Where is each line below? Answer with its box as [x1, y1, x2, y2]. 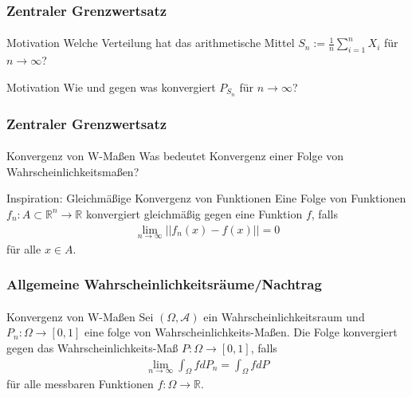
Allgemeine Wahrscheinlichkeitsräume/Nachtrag [6, 274, 322, 294]
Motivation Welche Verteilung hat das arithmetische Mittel [6, 34, 295, 51]
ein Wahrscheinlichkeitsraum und [203, 308, 365, 324]
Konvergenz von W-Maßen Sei [6, 308, 154, 324]
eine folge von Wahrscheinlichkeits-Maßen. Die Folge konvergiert [84, 324, 398, 340]
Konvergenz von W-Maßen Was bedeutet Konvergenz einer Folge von [6, 147, 344, 164]
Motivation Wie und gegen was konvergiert [6, 78, 216, 95]
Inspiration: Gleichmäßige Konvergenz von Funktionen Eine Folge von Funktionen [6, 190, 406, 206]
